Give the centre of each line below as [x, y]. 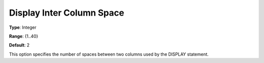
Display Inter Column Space [67, 13]
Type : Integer [23, 27]
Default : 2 [19, 45]
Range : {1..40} [24, 36]
